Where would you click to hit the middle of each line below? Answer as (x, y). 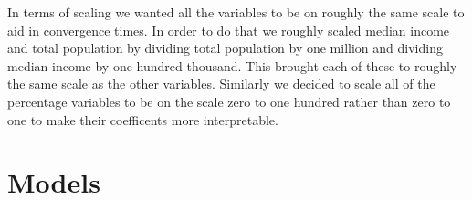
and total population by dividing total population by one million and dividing (225, 48)
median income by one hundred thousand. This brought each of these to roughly (232, 65)
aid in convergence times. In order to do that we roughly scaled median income (229, 30)
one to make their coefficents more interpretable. (143, 119)
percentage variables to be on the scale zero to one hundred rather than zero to (229, 101)
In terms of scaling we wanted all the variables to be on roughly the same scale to (236, 12)
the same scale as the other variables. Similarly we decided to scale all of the (221, 84)
